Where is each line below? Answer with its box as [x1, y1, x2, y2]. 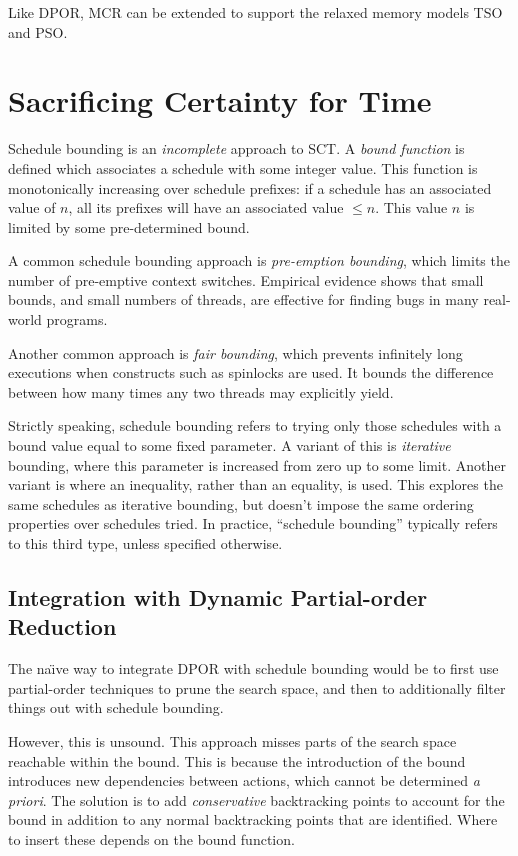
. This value [375, 197, 448, 218]
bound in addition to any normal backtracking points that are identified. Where [8, 809, 498, 830]
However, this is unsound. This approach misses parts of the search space [8, 730, 457, 751]
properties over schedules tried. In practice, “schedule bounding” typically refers [8, 513, 498, 534]
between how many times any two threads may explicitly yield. [8, 381, 394, 402]
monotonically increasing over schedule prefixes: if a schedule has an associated [8, 177, 492, 198]
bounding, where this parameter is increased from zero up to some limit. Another [8, 454, 506, 475]
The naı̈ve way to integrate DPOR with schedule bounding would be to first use [8, 658, 499, 679]
